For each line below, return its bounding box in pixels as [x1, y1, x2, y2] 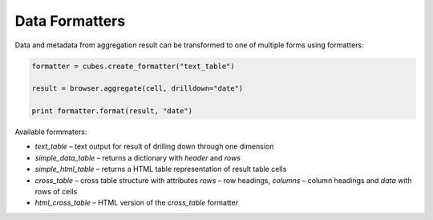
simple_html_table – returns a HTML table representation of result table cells [34, 165, 287, 174]
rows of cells [34, 187, 78, 197]
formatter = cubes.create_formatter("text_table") [31, 61, 236, 71]
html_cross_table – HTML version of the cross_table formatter [34, 198, 239, 208]
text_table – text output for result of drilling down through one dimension [34, 141, 274, 152]
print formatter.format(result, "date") [31, 107, 192, 116]
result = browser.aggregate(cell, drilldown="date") [31, 84, 244, 93]
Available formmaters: [14, 127, 87, 136]
